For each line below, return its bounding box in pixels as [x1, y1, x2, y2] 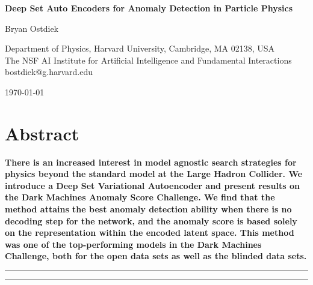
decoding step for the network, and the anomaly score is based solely [5, 214, 297, 227]
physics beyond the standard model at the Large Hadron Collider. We [5, 167, 303, 180]
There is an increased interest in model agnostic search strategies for [5, 155, 297, 168]
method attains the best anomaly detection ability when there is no [5, 203, 292, 215]
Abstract [5, 121, 79, 145]
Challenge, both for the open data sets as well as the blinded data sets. [5, 250, 307, 262]
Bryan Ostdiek [5, 22, 58, 34]
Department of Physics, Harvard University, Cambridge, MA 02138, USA [5, 42, 275, 55]
